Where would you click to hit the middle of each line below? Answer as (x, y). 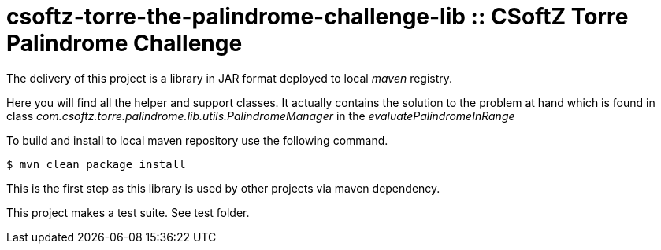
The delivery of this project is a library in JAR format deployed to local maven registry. (230, 78)
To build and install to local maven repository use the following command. (197, 140)
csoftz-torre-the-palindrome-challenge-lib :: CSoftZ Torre (318, 17)
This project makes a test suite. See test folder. (128, 212)
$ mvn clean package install (96, 164)
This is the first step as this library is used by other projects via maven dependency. (223, 188)
